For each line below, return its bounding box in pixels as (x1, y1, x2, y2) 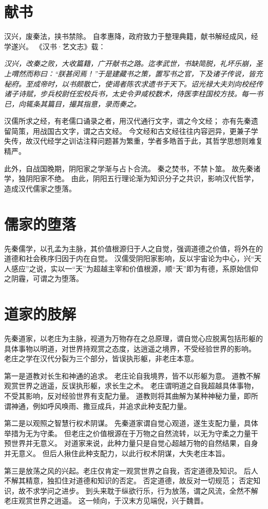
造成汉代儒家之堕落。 (4, 183, 76, 193)
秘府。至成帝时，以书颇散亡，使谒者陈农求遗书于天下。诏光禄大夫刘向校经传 (4, 78, 263, 89)
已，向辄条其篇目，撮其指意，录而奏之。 (4, 98, 141, 109)
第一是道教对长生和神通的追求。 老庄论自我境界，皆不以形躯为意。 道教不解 (4, 370, 261, 381)
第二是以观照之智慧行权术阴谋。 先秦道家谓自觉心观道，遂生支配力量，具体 (4, 418, 258, 428)
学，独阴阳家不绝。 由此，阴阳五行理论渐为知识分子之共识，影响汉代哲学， (4, 173, 258, 184)
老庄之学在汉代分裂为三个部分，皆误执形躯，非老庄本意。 (4, 353, 198, 364)
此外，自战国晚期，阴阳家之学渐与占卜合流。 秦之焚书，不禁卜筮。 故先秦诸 (4, 163, 261, 173)
